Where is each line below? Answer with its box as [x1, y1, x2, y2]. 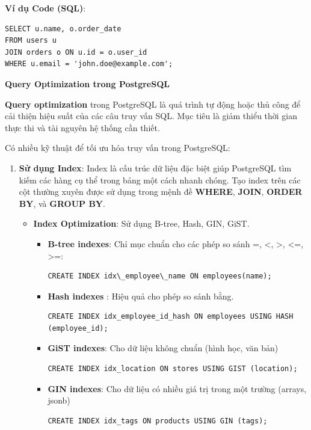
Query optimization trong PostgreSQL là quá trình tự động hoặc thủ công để [5, 97, 301, 110]
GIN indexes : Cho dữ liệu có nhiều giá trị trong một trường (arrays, [48, 382, 307, 395]
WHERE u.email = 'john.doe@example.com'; [5, 60, 173, 69]
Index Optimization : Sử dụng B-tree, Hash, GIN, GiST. [33, 217, 250, 230]
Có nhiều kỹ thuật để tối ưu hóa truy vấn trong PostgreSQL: [5, 141, 230, 154]
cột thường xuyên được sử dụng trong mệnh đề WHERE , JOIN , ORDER [19, 185, 303, 198]
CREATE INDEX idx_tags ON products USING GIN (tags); [48, 416, 268, 425]
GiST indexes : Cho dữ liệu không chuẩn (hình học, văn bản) [48, 342, 279, 354]
